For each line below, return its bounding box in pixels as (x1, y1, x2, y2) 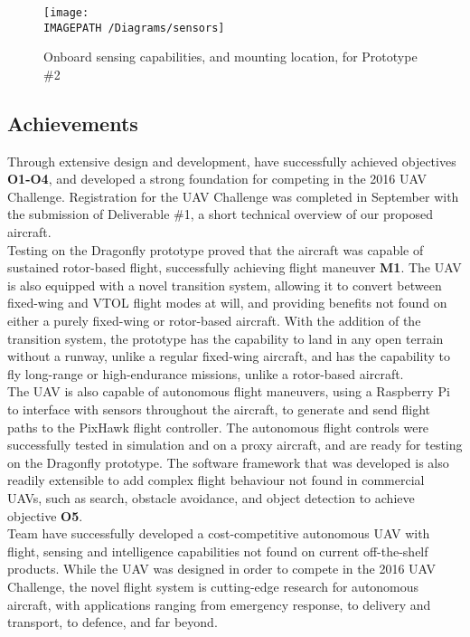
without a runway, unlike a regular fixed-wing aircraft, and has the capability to (7, 347, 450, 366)
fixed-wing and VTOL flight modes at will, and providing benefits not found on (7, 293, 447, 312)
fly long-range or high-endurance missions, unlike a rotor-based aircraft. (7, 364, 404, 383)
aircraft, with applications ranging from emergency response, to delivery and (7, 594, 431, 613)
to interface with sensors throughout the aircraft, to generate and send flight (7, 400, 431, 419)
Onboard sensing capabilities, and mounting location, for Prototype (43, 47, 418, 66)
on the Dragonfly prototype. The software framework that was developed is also (7, 452, 449, 471)
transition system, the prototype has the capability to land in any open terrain (7, 328, 444, 347)
